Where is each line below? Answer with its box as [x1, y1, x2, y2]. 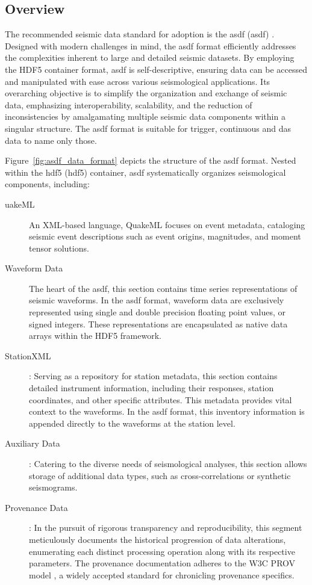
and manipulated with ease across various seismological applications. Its [5, 75, 270, 87]
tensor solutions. [29, 241, 89, 254]
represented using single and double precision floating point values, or [29, 306, 286, 318]
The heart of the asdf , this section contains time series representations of [29, 282, 298, 294]
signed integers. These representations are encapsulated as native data [29, 317, 288, 330]
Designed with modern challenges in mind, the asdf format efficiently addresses [5, 39, 296, 52]
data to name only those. [5, 134, 97, 146]
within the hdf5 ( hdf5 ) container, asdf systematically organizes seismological [5, 166, 286, 178]
